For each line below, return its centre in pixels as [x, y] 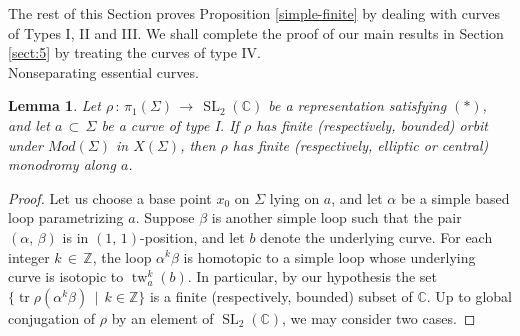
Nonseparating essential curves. [103, 71]
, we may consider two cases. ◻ [379, 317]
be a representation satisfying [357, 105]
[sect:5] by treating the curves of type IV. [135, 52]
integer [29, 256]
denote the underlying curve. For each [376, 236]
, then [198, 144]
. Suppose [165, 217]
